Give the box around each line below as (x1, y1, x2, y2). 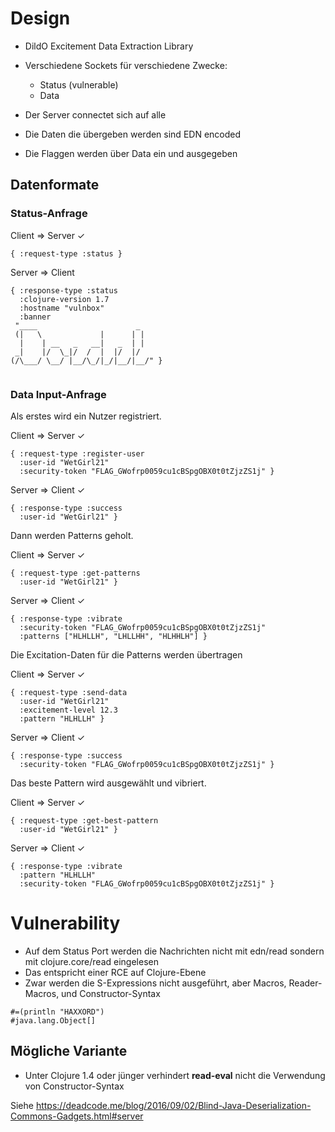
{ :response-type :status (10, 285, 118, 296)
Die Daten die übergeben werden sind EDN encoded (24, 128, 242, 140)
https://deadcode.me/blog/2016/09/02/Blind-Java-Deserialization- (35, 1099, 312, 1111)
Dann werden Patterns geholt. (10, 529, 134, 541)
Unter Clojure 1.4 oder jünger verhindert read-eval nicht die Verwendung (24, 1069, 326, 1081)
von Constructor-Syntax (24, 1080, 125, 1092)
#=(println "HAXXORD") (10, 1007, 105, 1017)
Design (10, 7, 71, 30)
